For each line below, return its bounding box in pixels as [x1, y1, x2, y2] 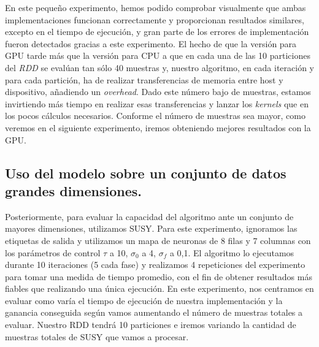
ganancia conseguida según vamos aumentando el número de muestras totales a [5, 306, 303, 319]
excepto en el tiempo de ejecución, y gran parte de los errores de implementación [5, 25, 309, 38]
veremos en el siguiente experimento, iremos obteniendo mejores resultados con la [5, 121, 311, 134]
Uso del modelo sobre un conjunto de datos [5, 163, 286, 182]
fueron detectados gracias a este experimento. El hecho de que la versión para [5, 37, 297, 50]
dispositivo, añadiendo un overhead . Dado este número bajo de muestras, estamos [5, 85, 311, 98]
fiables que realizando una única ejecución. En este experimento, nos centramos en [5, 282, 314, 295]
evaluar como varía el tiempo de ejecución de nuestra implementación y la [5, 294, 283, 307]
